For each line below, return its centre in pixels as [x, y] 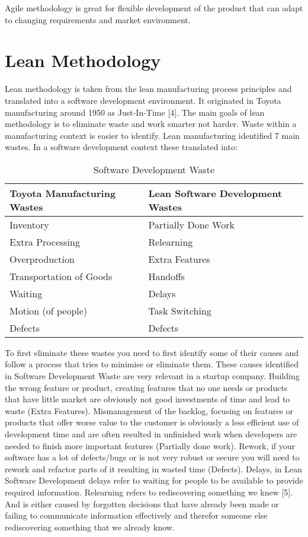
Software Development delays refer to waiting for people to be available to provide [154, 480]
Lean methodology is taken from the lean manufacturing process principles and [148, 89]
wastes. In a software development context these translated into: [121, 147]
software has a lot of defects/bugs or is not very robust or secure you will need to [152, 457]
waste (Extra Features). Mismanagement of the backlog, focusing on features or [149, 410]
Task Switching [180, 310]
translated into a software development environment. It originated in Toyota [143, 100]
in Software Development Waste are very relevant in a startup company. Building [152, 376]
